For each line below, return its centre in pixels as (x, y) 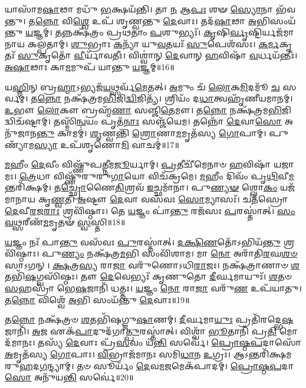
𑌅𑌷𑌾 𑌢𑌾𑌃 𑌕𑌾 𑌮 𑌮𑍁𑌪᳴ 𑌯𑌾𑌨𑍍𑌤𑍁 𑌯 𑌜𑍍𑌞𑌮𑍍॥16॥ (90, 66)
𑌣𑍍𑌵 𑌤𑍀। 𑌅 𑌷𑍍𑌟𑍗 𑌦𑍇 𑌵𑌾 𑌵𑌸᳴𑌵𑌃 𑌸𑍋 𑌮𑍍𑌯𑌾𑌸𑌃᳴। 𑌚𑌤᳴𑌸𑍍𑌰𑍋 (170, 198)
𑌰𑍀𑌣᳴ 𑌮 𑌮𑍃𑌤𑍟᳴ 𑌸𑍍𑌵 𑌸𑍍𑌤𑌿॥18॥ (74, 222)
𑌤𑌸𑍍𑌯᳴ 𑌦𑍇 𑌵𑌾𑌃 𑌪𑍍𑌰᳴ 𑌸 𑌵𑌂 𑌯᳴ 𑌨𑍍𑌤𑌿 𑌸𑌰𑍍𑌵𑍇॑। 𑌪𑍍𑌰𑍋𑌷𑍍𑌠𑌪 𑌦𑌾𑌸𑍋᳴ (170, 342)
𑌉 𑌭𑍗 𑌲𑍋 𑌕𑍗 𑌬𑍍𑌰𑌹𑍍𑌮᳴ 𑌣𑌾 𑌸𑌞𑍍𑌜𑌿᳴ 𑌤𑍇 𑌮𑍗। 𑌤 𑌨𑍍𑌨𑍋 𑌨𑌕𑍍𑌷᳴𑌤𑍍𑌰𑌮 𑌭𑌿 (143, 109)
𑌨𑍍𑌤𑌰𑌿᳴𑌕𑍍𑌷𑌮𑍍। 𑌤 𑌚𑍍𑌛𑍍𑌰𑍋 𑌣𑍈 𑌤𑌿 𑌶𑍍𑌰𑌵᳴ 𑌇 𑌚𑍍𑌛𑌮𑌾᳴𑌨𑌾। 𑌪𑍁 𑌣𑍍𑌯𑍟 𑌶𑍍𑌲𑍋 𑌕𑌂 (141, 187)
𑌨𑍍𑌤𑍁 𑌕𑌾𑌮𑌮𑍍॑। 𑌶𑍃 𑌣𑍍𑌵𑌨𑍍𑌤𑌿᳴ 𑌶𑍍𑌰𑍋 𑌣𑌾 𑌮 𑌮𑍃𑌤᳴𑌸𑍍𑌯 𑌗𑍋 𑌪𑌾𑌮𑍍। (152, 132)
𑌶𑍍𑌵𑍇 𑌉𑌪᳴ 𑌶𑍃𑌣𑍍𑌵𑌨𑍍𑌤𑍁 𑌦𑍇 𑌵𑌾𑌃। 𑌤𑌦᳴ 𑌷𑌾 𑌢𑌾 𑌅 (164, 20)
